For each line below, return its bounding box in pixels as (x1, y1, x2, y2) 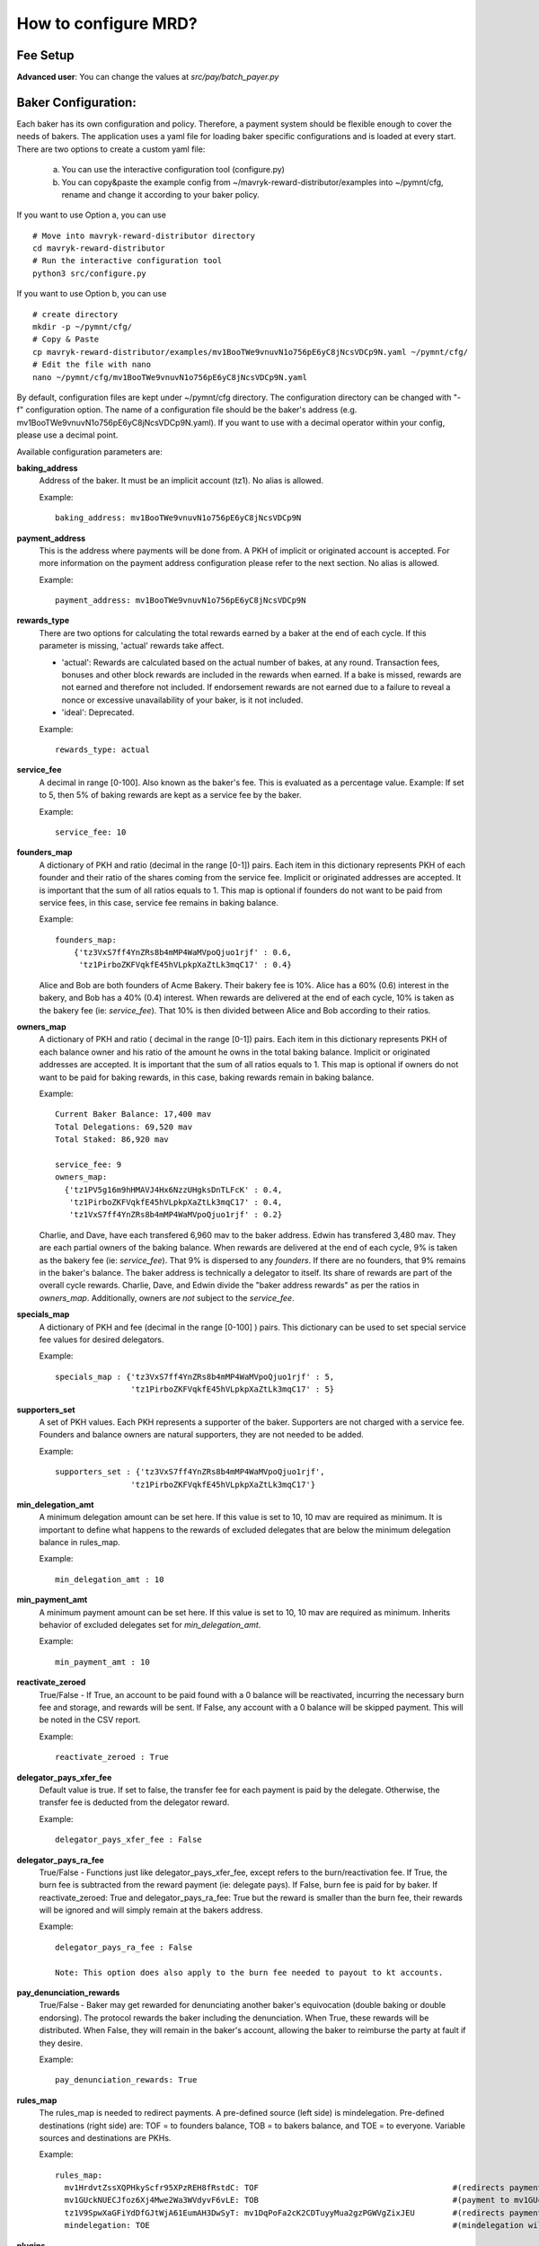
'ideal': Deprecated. (61, 707, 135, 718)
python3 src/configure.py (32, 268, 147, 279)
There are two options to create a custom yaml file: (16, 144, 206, 155)
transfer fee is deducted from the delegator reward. (39, 1797, 230, 1808)
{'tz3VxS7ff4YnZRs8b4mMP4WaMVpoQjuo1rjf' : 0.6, (73, 948, 292, 958)
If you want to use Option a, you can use (16, 209, 166, 220)
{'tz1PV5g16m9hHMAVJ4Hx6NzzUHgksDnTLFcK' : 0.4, (64, 1184, 283, 1195)
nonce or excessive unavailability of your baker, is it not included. (61, 694, 304, 705)
